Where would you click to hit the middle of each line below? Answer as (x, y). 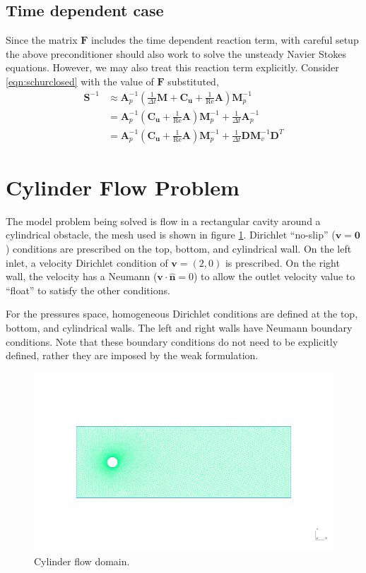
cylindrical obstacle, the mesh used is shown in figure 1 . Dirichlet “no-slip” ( (171, 235)
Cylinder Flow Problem (123, 187)
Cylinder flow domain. (82, 561)
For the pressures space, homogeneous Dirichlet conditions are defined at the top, (182, 314)
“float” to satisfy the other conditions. (88, 290)
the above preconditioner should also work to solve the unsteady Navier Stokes (176, 53)
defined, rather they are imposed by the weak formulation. (132, 355)
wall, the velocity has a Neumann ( (82, 276)
